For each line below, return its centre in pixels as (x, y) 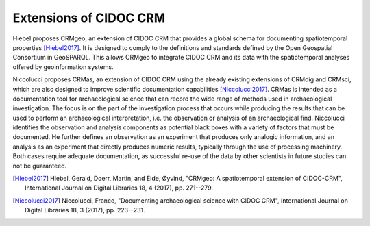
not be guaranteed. (40, 166)
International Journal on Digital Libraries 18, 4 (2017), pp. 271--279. (119, 188)
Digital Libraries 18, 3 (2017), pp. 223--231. (85, 210)
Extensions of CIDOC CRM (89, 18)
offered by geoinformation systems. (63, 67)
